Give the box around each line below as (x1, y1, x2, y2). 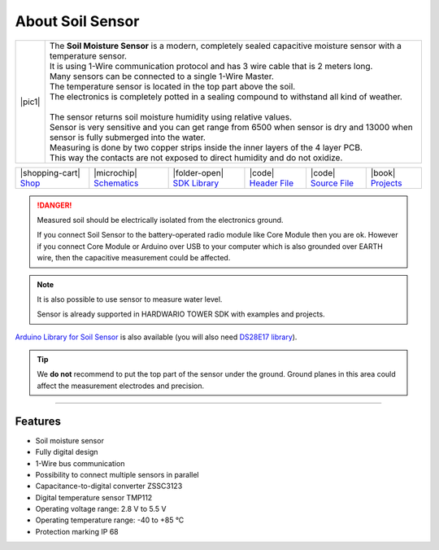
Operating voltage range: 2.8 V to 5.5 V (35, 504, 167, 514)
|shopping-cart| (20, 167, 80, 178)
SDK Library (172, 177, 219, 189)
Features (15, 414, 61, 428)
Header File (249, 177, 294, 189)
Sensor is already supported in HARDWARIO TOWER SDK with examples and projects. (37, 309, 325, 319)
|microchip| (93, 167, 137, 178)
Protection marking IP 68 (35, 526, 120, 536)
